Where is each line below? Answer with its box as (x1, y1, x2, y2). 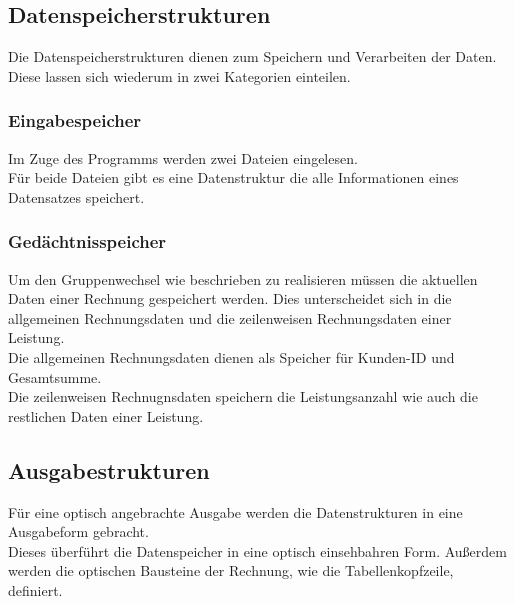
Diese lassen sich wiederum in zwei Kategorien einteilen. (8, 65, 351, 86)
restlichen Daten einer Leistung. (8, 405, 204, 426)
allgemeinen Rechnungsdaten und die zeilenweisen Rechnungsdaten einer (8, 307, 452, 328)
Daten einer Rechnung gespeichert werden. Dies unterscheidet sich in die (8, 288, 452, 309)
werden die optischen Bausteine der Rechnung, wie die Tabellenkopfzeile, (8, 560, 454, 581)
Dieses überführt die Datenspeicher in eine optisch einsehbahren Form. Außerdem (8, 540, 507, 561)
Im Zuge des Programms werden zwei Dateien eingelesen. (8, 147, 358, 168)
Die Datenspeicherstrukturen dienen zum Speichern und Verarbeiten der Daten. (8, 46, 497, 67)
